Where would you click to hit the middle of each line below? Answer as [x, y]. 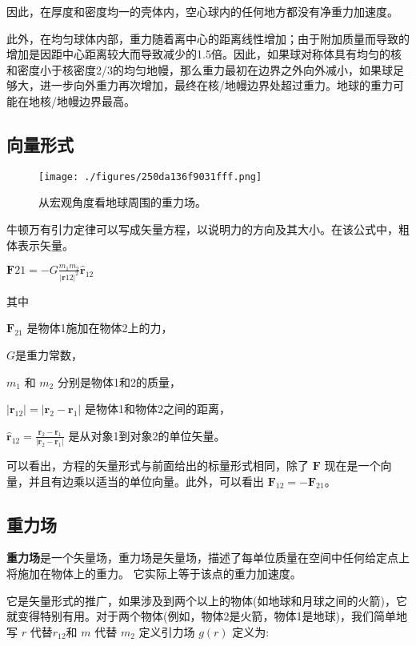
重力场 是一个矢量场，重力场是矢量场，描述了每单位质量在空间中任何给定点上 [208, 558]
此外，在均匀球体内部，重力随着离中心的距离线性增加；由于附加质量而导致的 [208, 38]
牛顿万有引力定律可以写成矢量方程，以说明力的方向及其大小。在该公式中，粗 [208, 229]
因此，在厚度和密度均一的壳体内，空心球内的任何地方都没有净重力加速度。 [202, 11]
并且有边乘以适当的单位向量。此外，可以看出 [146, 481]
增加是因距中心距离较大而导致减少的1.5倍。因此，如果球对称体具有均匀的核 [204, 54]
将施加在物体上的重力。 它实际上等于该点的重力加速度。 [154, 574]
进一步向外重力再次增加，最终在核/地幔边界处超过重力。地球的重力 [216, 85]
